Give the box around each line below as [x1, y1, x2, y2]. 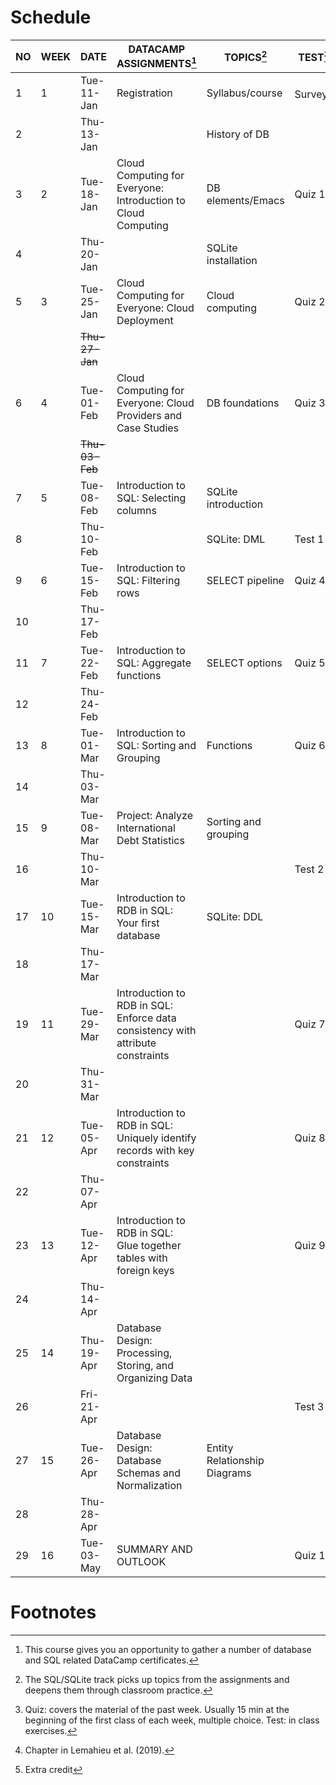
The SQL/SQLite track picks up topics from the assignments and [24, 1674, 290, 1686]
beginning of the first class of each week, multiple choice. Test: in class [24, 1714, 320, 1726]
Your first [116, 916, 160, 930]
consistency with [116, 1024, 197, 1038]
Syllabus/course [206, 86, 283, 100]
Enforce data [116, 1011, 177, 1025]
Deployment [116, 314, 174, 328]
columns [116, 504, 157, 518]
